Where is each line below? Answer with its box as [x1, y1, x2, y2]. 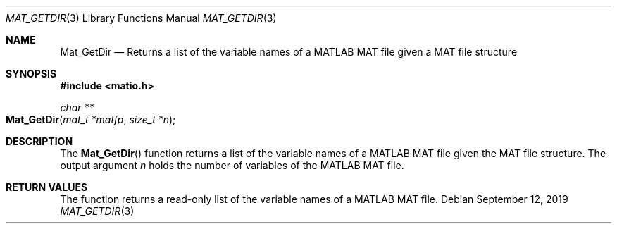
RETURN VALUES [6, 181, 88, 193]
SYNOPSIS [6, 68, 57, 80]
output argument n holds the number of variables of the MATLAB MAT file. [60, 159, 404, 171]
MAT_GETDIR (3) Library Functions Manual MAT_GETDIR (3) [6, 12, 277, 24]
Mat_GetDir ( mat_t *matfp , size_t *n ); [6, 113, 176, 125]
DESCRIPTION [6, 135, 73, 147]
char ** [60, 101, 94, 113]
